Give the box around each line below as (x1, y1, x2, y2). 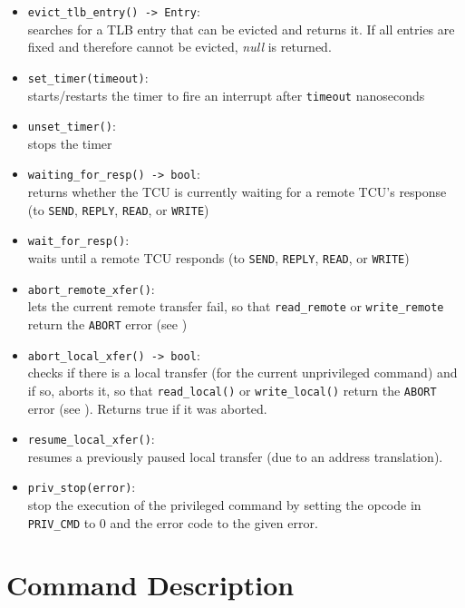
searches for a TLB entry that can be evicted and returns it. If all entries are (27, 19, 455, 38)
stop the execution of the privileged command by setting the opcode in (27, 495, 421, 514)
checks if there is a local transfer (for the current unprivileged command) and (27, 363, 458, 382)
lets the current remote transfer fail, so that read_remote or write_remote (27, 297, 444, 316)
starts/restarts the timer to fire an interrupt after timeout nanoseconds (27, 85, 425, 104)
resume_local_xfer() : (27, 429, 155, 448)
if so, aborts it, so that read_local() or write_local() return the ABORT (27, 380, 437, 399)
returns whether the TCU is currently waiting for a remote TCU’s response (27, 182, 447, 201)
